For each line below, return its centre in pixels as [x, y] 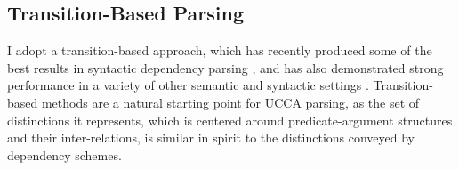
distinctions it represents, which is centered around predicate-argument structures [230, 120]
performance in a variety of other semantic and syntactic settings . [188, 85]
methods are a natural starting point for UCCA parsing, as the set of [230, 102]
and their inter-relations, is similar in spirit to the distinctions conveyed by [211, 138]
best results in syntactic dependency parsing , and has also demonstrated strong [225, 67]
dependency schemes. [64, 154]
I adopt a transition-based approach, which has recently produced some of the [220, 50]
